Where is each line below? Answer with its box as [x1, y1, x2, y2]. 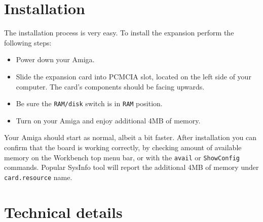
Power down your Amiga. [16, 54, 95, 65]
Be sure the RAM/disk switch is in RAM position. [16, 98, 163, 109]
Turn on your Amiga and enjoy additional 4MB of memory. [16, 115, 201, 125]
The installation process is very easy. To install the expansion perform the [4, 27, 234, 38]
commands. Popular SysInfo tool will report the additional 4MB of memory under [4, 162, 259, 172]
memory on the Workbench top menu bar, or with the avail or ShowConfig [4, 152, 240, 162]
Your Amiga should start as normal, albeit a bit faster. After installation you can [4, 132, 257, 143]
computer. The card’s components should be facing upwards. [16, 81, 205, 92]
